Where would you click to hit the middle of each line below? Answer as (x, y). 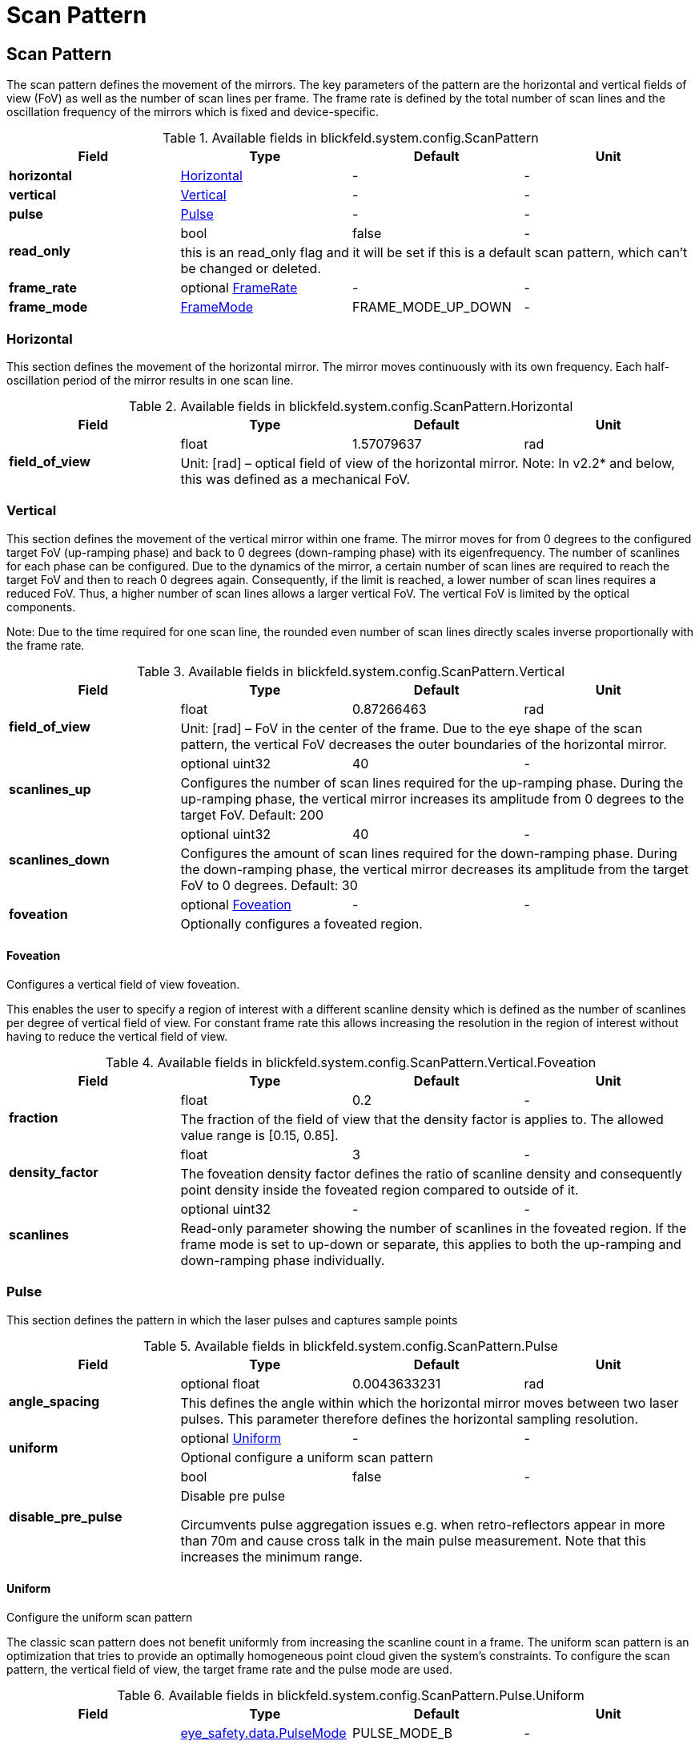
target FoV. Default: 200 (252, 814)
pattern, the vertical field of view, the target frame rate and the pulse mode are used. (229, 1669)
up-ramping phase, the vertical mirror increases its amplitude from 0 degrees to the (432, 798)
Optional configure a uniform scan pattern (307, 1457)
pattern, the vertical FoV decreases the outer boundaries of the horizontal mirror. (424, 744)
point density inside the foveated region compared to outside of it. (380, 1189)
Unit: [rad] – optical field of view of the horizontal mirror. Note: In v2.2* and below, (428, 463)
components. (41, 607)
